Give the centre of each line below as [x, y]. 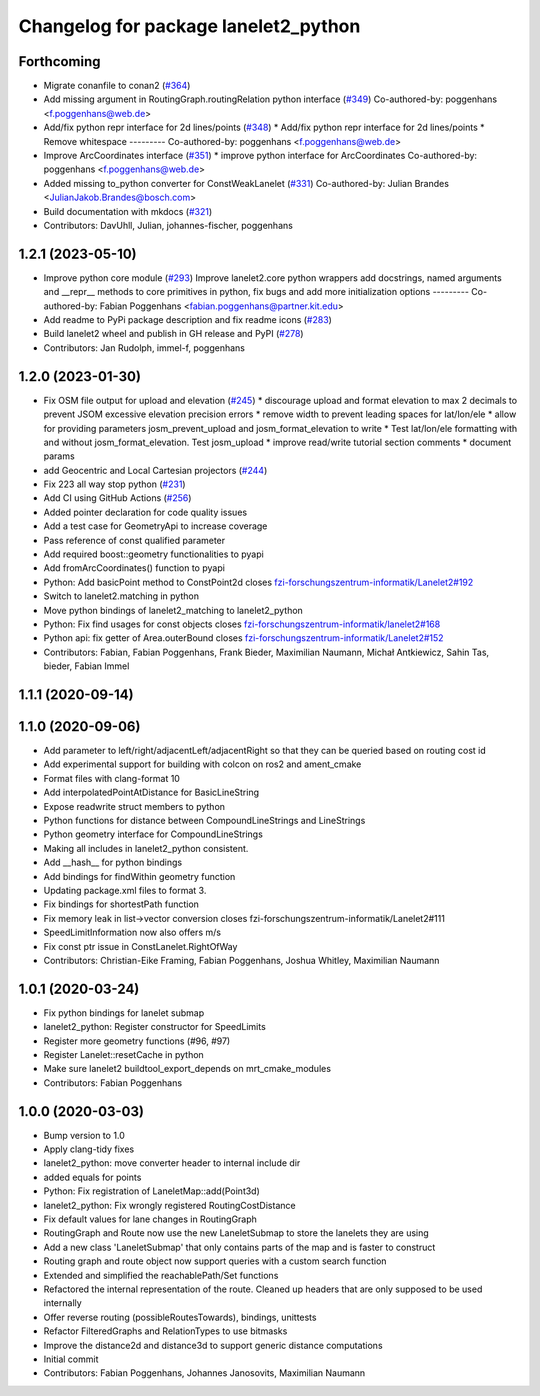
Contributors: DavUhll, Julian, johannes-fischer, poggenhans [168, 225]
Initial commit [71, 1359]
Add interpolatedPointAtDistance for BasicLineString [151, 792]
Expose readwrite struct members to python [134, 806]
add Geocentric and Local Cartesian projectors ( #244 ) [155, 470]
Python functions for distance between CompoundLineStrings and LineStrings [204, 821]
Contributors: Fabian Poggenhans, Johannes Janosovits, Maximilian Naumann [204, 1373]
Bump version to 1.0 [84, 1135]
